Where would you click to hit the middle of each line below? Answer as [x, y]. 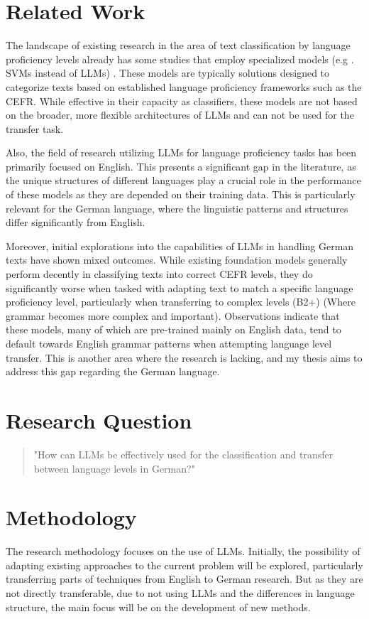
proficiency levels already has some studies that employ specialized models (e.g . [180, 59]
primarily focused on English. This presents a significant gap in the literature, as [181, 166]
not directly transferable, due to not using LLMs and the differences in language [180, 593]
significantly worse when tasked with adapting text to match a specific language [180, 287]
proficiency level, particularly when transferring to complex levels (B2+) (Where [181, 302]
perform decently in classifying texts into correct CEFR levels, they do [159, 274]
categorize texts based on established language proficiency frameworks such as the [184, 86]
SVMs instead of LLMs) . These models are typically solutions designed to [168, 73]
